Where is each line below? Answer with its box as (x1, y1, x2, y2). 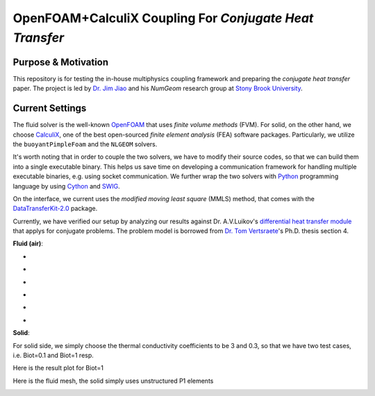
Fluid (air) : (12, 239, 43, 248)
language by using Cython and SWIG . (12, 182, 121, 190)
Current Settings (12, 103, 87, 114)
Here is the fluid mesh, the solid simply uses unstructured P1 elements (12, 377, 214, 385)
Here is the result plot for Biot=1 (12, 364, 104, 372)
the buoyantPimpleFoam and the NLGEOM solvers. (12, 139, 158, 148)
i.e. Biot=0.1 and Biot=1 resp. (12, 351, 94, 359)
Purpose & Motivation (12, 56, 109, 68)
